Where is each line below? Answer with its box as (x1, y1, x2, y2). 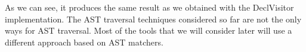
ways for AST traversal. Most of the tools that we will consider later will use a (5, 24, 292, 37)
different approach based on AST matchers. (5, 35, 163, 48)
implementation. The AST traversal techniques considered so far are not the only (5, 12, 302, 25)
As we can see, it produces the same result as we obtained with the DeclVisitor (5, 1, 294, 13)
